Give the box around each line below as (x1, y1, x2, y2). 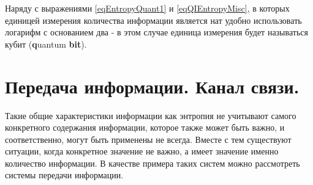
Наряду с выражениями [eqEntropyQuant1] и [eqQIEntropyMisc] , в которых (5, 2, 290, 14)
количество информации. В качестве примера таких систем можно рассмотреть (5, 156, 300, 169)
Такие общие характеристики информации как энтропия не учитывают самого (5, 109, 296, 122)
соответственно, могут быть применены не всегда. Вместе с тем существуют (5, 132, 292, 145)
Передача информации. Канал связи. (5, 73, 300, 98)
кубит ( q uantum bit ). (5, 37, 87, 50)
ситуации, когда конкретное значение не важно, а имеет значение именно (5, 145, 279, 158)
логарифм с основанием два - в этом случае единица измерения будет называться (5, 26, 308, 38)
